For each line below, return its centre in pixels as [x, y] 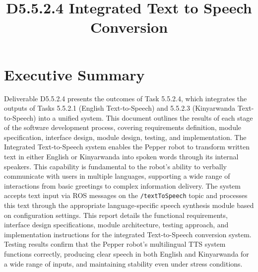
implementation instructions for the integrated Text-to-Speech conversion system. [128, 234]
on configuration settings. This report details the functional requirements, [116, 215]
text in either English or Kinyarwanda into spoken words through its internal [121, 157]
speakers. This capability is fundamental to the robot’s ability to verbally [115, 166]
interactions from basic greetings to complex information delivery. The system [122, 185]
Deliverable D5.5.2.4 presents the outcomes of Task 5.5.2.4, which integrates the [126, 98]
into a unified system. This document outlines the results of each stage [146, 117]
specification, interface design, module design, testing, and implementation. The [125, 137]
